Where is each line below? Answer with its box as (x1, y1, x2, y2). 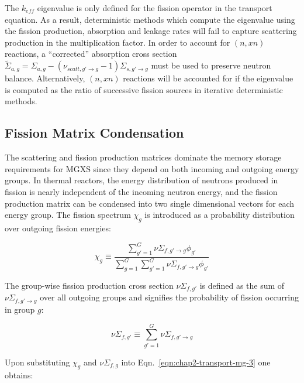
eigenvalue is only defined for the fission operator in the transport (37, 2, 272, 13)
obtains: (5, 369, 33, 381)
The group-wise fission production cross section (5, 279, 174, 291)
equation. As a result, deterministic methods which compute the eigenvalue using (5, 13, 295, 25)
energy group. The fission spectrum (5, 208, 131, 221)
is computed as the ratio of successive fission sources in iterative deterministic (5, 83, 283, 95)
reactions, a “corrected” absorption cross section (5, 47, 177, 60)
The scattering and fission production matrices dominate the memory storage (5, 151, 282, 163)
